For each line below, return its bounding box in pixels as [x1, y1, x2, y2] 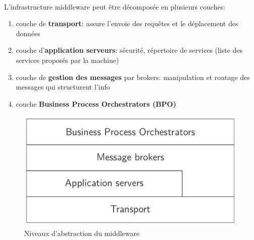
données [16, 28, 41, 38]
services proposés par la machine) [16, 54, 119, 65]
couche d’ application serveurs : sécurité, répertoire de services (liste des [16, 45, 242, 55]
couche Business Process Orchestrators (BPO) [16, 98, 177, 109]
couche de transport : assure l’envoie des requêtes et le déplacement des [16, 18, 238, 29]
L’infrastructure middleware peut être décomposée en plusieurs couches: [4, 1, 225, 12]
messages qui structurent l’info [16, 82, 110, 92]
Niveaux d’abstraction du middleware [24, 227, 140, 238]
